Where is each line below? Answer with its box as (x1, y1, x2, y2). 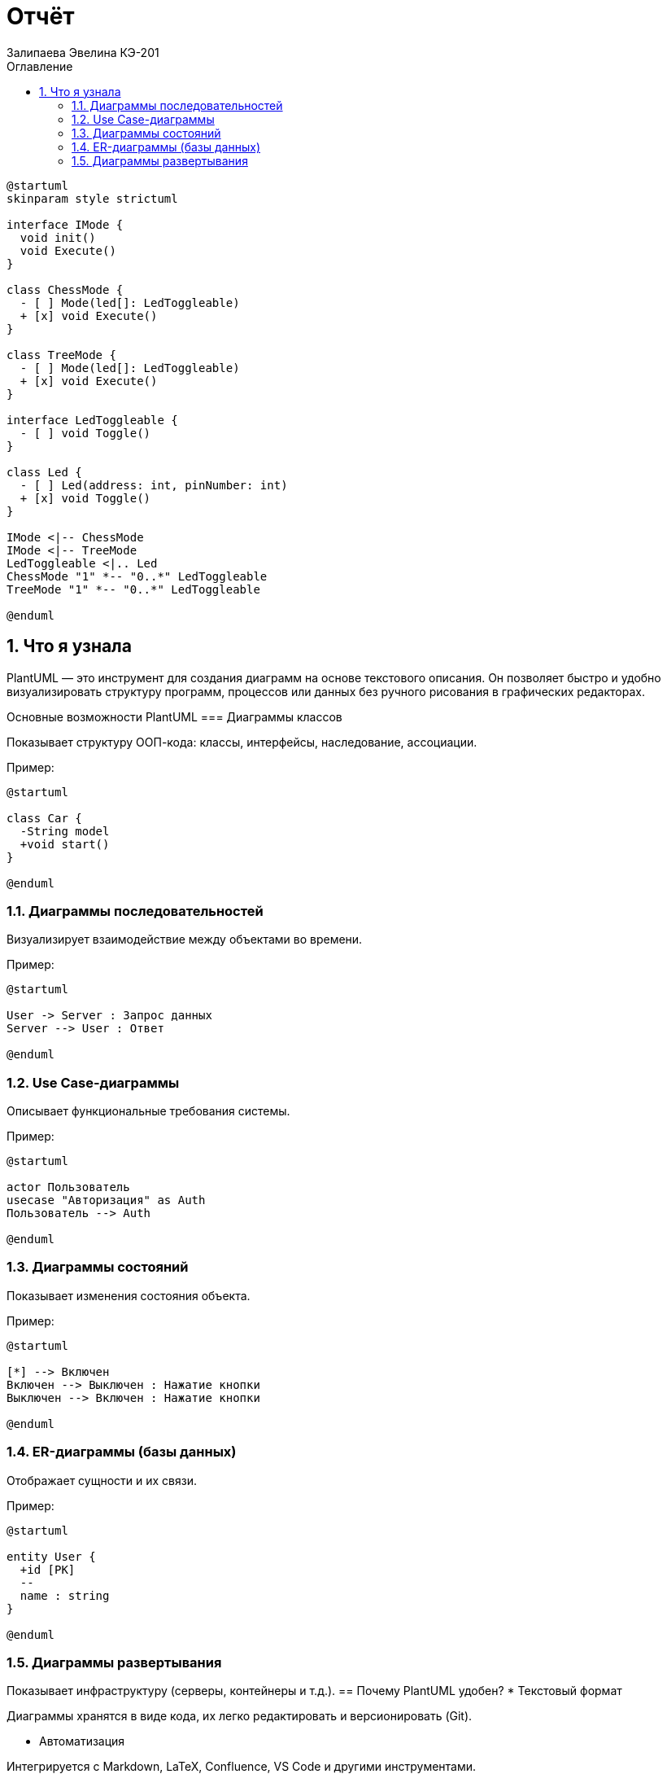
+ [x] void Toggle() (20, 491, 151, 505)
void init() (20, 230, 96, 244)
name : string (20, 1588, 110, 1602)
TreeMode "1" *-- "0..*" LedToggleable (7, 582, 260, 596)
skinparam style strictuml (7, 191, 178, 205)
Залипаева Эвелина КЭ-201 (7, 45, 159, 59)
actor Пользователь (7, 1180, 130, 1194)
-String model (20, 824, 110, 838)
